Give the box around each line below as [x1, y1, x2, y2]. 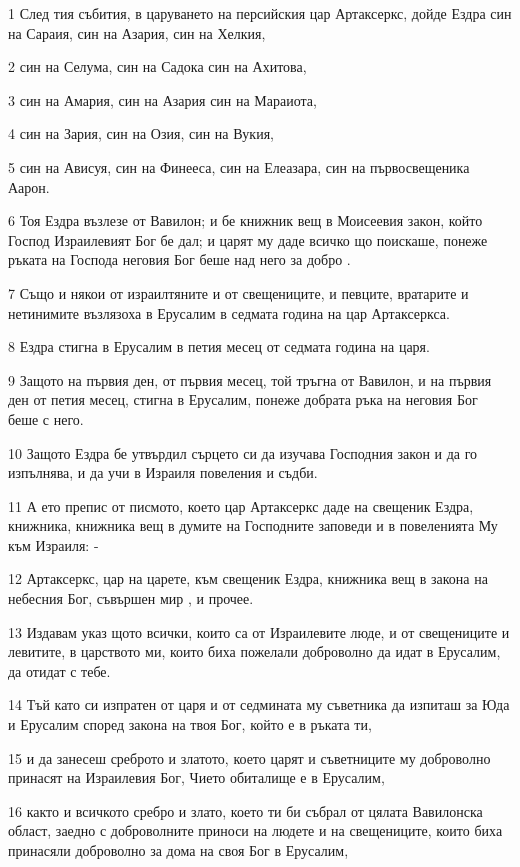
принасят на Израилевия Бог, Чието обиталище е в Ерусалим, [8, 767, 385, 788]
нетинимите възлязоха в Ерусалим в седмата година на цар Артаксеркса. [8, 302, 450, 323]
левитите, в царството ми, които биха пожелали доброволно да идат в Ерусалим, [8, 641, 501, 662]
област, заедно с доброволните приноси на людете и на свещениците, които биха [8, 820, 503, 841]
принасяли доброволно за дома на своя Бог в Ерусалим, [8, 840, 349, 860]
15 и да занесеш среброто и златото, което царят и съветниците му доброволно [8, 747, 491, 768]
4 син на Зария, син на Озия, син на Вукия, [8, 123, 274, 144]
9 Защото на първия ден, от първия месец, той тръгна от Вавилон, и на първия [8, 369, 492, 390]
